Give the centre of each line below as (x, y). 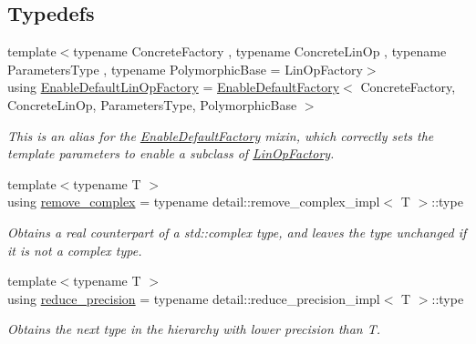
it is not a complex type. (75, 250)
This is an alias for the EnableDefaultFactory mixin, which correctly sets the (221, 135)
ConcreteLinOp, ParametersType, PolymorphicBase (152, 104)
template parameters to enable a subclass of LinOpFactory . (171, 153)
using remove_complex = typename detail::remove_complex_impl (194, 202)
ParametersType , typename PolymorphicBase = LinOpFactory (185, 69)
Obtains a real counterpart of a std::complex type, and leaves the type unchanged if (237, 232)
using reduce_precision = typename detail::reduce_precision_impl (194, 298)
